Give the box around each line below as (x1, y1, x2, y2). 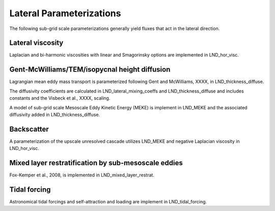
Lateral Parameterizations (9, 8, 121, 19)
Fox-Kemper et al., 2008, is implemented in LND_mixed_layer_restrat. (9, 172, 155, 178)
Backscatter (9, 125, 49, 133)
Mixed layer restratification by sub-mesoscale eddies (9, 159, 183, 167)
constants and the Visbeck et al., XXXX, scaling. (9, 95, 111, 101)
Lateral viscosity (9, 39, 64, 47)
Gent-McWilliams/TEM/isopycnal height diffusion (9, 65, 171, 74)
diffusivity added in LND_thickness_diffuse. (9, 111, 100, 117)
